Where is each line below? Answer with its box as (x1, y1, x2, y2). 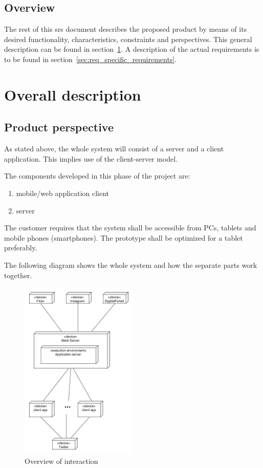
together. (4, 269, 32, 280)
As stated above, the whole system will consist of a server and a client (4, 143, 224, 154)
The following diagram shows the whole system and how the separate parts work (4, 259, 257, 270)
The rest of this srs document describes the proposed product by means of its (4, 24, 247, 34)
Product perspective (4, 119, 114, 135)
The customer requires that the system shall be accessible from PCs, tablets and (4, 222, 256, 233)
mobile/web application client (16, 187, 109, 198)
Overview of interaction (25, 456, 98, 466)
